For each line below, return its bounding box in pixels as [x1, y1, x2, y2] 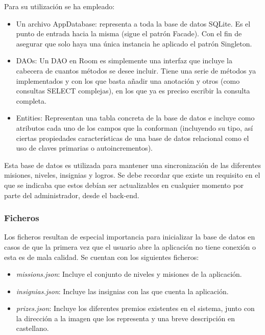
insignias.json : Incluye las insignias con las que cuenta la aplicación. [16, 285, 229, 296]
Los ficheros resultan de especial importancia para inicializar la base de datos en [4, 231, 255, 242]
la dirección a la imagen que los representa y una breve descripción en [16, 313, 235, 323]
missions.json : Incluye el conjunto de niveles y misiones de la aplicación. [16, 269, 242, 279]
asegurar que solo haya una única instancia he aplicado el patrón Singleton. [16, 38, 252, 49]
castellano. [16, 323, 49, 333]
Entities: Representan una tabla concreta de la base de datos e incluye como [16, 112, 255, 123]
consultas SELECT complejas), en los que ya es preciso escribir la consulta [16, 85, 250, 96]
